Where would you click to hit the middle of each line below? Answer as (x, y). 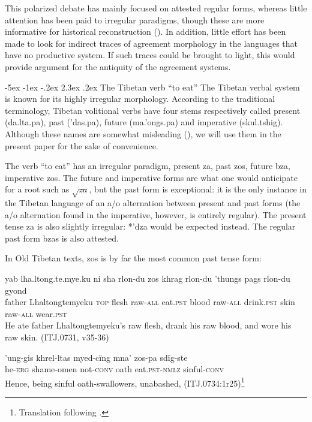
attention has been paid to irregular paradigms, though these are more (135, 19)
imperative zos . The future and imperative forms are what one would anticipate (151, 177)
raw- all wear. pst (36, 313)
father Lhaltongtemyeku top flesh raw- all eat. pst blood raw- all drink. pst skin (150, 302)
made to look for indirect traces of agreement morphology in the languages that (151, 43)
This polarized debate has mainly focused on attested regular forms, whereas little (156, 8)
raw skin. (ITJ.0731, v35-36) (57, 337)
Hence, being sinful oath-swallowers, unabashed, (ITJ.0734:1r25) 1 (125, 382)
